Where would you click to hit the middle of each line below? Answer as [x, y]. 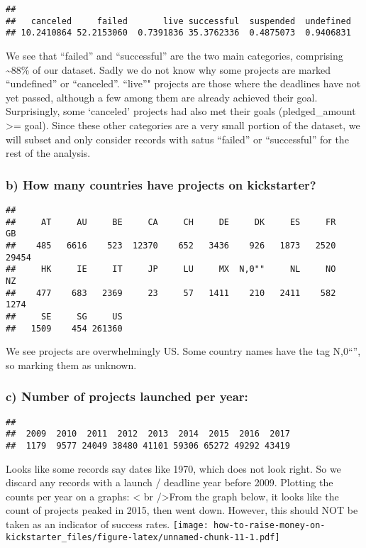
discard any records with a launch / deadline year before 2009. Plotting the [170, 482]
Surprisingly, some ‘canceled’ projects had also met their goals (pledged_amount [181, 111]
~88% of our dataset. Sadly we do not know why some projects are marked [168, 69]
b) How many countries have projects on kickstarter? [161, 184]
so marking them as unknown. [71, 365]
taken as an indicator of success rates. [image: [107, 524]
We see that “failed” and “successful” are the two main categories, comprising [174, 55]
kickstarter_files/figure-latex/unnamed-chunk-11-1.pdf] [143, 537]
